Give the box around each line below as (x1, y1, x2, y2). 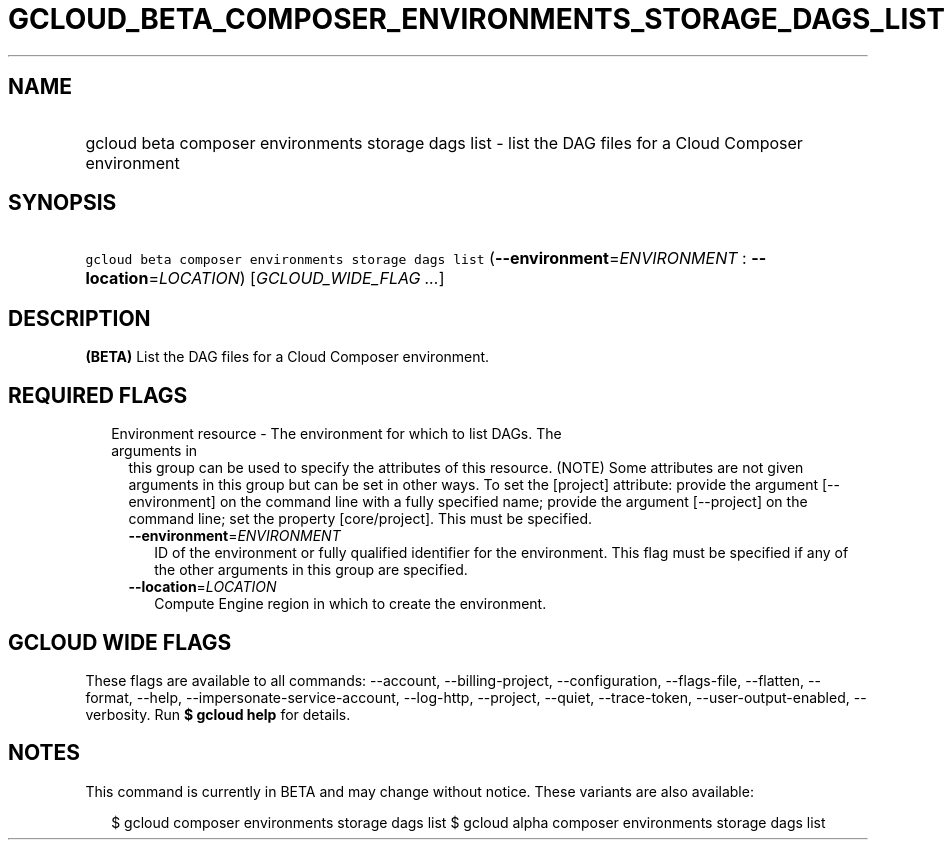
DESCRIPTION (8, 305, 151, 331)
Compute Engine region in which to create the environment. (154, 595, 547, 613)
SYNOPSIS (8, 190, 117, 216)
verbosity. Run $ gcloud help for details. (85, 705, 351, 723)
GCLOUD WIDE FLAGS (8, 629, 232, 655)
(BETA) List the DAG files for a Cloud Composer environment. (85, 348, 490, 366)
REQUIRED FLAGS (8, 382, 188, 408)
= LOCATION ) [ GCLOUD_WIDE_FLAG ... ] (148, 268, 445, 289)
